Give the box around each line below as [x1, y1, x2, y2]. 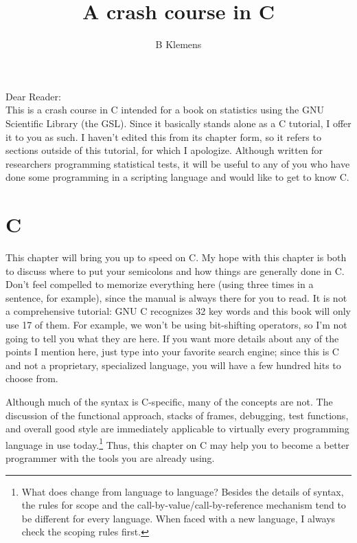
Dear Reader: [5, 89, 61, 103]
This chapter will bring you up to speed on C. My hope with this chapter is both [5, 250, 347, 264]
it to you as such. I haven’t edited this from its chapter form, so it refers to [5, 129, 321, 144]
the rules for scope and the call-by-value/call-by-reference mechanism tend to [21, 498, 346, 512]
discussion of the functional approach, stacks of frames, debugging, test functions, [5, 408, 349, 422]
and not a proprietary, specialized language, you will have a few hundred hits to [5, 357, 341, 372]
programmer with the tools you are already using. [5, 450, 215, 465]
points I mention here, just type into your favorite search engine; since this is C [5, 344, 339, 359]
